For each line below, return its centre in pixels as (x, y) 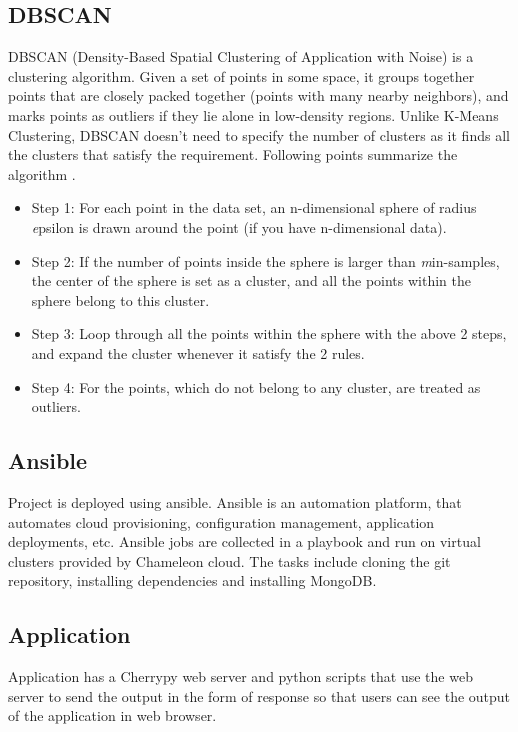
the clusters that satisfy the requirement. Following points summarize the (233, 154)
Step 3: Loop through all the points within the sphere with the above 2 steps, (269, 333)
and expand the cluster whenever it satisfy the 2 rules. (198, 352)
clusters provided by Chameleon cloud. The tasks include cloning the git (229, 560)
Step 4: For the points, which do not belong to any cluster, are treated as (256, 386)
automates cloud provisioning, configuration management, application (221, 521)
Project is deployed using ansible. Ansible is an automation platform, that (235, 501)
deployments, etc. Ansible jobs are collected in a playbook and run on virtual (244, 541)
